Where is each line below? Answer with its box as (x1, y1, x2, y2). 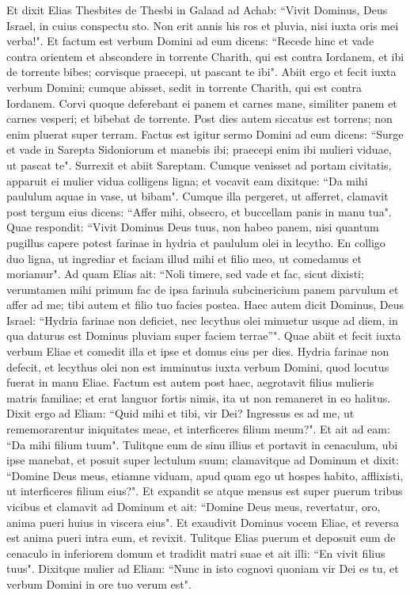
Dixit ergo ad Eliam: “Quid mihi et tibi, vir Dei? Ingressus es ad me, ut (6, 405, 355, 421)
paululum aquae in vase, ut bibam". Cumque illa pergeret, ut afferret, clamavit (6, 188, 389, 204)
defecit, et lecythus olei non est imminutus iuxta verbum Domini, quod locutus (6, 358, 389, 375)
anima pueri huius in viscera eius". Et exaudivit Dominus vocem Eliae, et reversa (6, 513, 399, 530)
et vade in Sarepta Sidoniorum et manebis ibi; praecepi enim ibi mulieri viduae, (6, 141, 392, 158)
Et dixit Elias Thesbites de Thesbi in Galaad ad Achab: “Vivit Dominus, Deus (6, 2, 388, 17)
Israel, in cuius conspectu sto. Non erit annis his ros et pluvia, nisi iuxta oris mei (6, 17, 399, 33)
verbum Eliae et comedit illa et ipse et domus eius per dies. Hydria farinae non (6, 343, 389, 360)
